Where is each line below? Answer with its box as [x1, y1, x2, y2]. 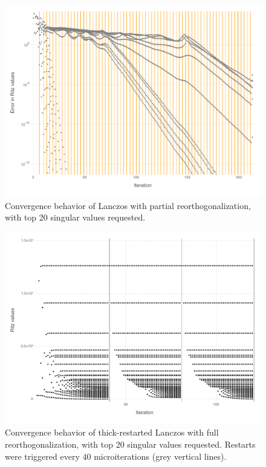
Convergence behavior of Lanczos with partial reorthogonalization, [5, 199, 251, 211]
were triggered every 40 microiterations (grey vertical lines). [5, 449, 227, 462]
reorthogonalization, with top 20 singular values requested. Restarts [5, 437, 256, 450]
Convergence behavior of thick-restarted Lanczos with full [5, 426, 219, 439]
